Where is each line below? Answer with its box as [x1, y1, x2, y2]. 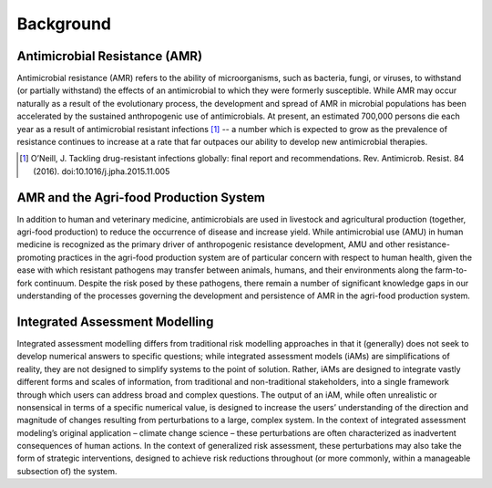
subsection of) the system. [16, 465, 118, 476]
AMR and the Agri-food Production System [16, 190, 266, 205]
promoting [16, 252, 56, 263]
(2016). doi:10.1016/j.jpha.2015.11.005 [33, 165, 170, 177]
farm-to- [435, 265, 468, 275]
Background [16, 14, 111, 34]
